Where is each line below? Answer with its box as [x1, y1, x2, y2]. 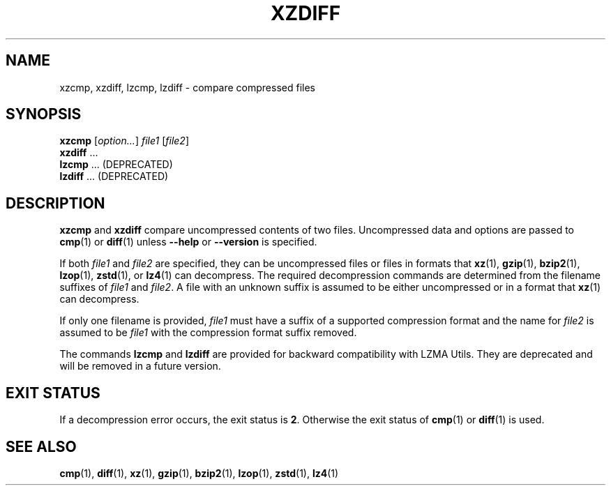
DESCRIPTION [6, 194, 105, 212]
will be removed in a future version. [59, 360, 221, 372]
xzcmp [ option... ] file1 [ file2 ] [59, 135, 189, 147]
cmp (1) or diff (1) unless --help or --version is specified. [59, 236, 317, 248]
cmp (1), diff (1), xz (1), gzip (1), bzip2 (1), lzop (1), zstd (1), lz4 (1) [59, 467, 339, 479]
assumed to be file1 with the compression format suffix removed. [59, 326, 357, 339]
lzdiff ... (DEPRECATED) [59, 170, 169, 183]
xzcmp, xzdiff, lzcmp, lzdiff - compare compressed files [59, 81, 315, 93]
